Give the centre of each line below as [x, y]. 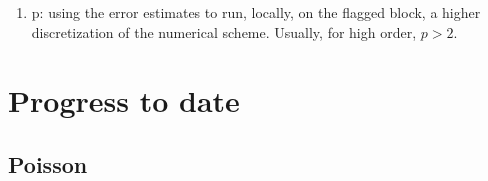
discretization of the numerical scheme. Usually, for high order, [224, 31]
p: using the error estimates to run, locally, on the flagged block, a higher [256, 12]
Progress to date [124, 100]
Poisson [48, 163]
